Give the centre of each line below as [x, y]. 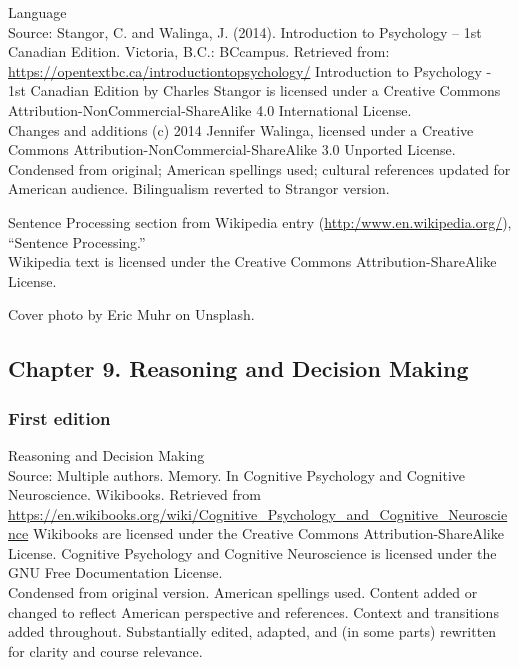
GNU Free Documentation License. [115, 572]
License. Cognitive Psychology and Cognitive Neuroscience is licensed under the [252, 552]
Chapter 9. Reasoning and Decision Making [238, 368]
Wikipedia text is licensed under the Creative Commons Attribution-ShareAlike [252, 261]
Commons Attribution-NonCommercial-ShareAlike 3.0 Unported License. [232, 149]
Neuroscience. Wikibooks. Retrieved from [134, 494]
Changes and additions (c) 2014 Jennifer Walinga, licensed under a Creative [241, 129]
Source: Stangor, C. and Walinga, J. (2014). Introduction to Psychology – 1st [245, 31]
